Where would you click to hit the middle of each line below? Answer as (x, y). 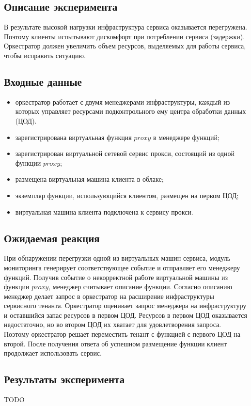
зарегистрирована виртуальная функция (73, 137)
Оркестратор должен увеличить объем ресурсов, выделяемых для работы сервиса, (125, 46)
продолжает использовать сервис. (53, 353)
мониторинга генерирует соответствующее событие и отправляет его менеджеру (122, 267)
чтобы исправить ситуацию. (45, 55)
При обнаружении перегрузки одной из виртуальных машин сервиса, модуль (117, 258)
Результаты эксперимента (64, 379)
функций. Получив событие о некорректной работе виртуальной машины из (116, 277)
